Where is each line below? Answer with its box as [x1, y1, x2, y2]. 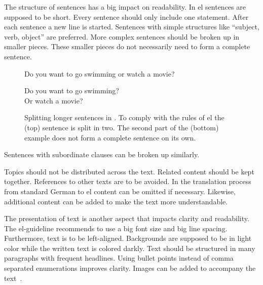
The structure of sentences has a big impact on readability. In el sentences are [4, 2, 246, 12]
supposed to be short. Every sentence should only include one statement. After [4, 11, 249, 22]
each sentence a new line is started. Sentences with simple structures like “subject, [4, 21, 259, 32]
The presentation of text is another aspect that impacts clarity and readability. [4, 213, 249, 224]
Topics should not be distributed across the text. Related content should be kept [4, 166, 254, 176]
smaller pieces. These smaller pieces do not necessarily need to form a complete [4, 41, 250, 52]
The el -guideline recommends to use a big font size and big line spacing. [4, 223, 228, 233]
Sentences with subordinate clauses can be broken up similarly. [4, 149, 200, 160]
